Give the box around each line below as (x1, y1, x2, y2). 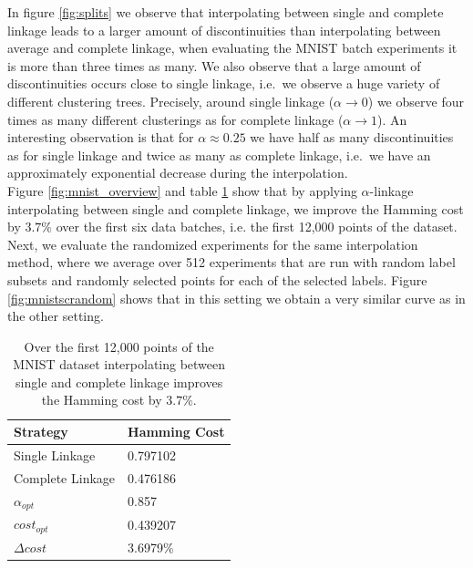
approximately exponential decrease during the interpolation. (7, 163, 348, 182)
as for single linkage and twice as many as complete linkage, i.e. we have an (7, 145, 431, 164)
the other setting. (7, 306, 104, 325)
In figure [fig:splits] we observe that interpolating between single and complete (7, 3, 444, 21)
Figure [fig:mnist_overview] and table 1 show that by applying (7, 181, 357, 200)
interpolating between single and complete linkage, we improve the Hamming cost (7, 199, 464, 218)
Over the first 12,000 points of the (24, 336, 214, 356)
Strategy (14, 422, 68, 441)
